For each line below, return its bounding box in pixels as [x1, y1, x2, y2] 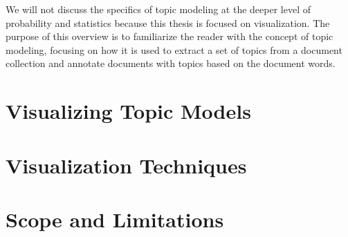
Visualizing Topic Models [6, 97, 251, 125]
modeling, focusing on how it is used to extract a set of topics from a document [6, 42, 342, 57]
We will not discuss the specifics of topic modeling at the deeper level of [6, 2, 311, 16]
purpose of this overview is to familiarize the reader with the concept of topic [6, 29, 333, 44]
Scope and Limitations [6, 205, 224, 233]
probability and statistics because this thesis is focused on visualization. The [6, 15, 330, 30]
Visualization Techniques [6, 151, 247, 179]
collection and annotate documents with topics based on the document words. [6, 56, 336, 70]
